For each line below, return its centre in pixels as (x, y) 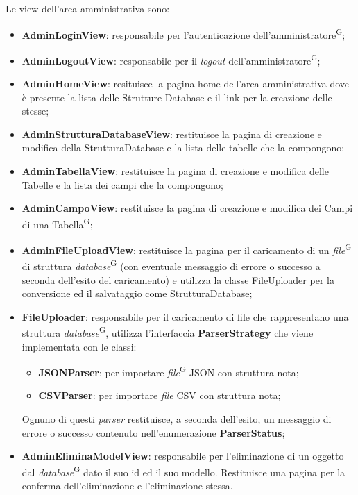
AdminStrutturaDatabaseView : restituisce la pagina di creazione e (172, 134)
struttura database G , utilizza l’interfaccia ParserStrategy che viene (168, 332)
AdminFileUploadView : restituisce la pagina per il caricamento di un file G (187, 249)
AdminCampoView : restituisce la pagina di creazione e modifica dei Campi (187, 208)
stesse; (35, 111)
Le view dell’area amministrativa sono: (88, 8)
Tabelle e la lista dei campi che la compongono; (122, 184)
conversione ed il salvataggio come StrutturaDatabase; (137, 293)
